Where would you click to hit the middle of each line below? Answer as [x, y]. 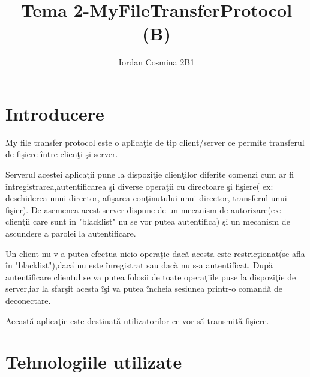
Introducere [55, 113]
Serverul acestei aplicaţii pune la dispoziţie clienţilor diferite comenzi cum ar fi [150, 174]
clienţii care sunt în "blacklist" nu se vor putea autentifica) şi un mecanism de [148, 221]
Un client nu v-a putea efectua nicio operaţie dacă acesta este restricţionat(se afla [155, 253]
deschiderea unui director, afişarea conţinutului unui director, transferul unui [146, 198]
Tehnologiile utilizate [94, 362]
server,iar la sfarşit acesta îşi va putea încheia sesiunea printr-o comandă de [144, 288]
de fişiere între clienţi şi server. [62, 154]
